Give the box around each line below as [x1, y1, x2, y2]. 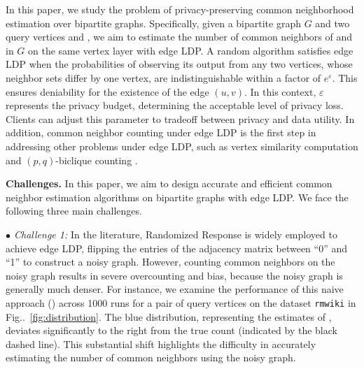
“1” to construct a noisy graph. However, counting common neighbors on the [6, 254, 335, 269]
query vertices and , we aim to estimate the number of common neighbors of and [6, 29, 353, 44]
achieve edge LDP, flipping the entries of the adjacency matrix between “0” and [6, 240, 347, 255]
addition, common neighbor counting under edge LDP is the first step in [6, 125, 316, 140]
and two [315, 15, 350, 30]
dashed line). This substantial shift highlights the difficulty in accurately [6, 336, 316, 351]
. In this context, [244, 84, 316, 99]
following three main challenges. [6, 203, 142, 218]
